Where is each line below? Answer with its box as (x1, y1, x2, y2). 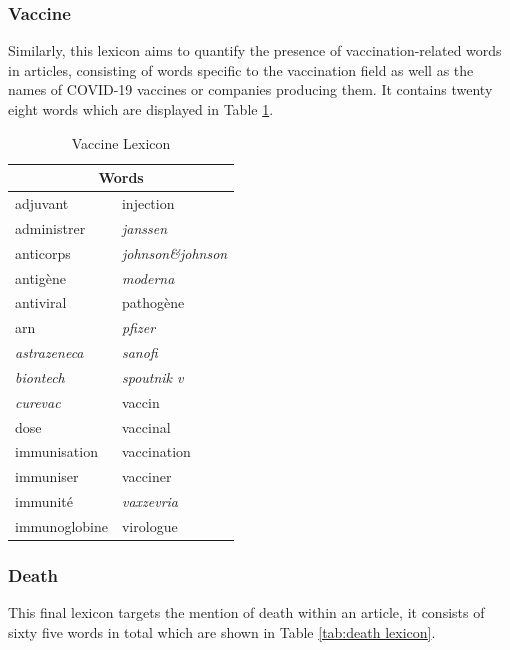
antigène (15, 267, 66, 288)
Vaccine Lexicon (71, 132, 171, 153)
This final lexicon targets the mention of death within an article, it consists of (8, 602, 485, 623)
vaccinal (121, 416, 171, 437)
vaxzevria (121, 491, 179, 512)
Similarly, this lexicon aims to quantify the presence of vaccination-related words (8, 40, 502, 61)
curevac (15, 391, 61, 412)
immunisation (15, 441, 98, 462)
